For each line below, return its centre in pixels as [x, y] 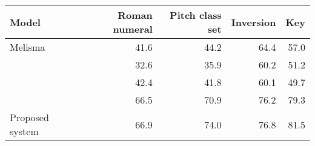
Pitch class [196, 15]
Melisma [28, 47]
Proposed [29, 117]
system [24, 131]
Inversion [254, 22]
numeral [133, 29]
